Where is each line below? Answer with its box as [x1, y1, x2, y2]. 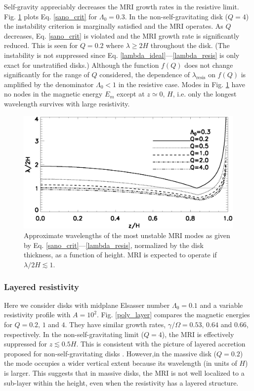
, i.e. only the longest [172, 89, 237, 99]
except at [117, 89, 145, 99]
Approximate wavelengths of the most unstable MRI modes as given [24, 230, 230, 241]
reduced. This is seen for [4, 40, 78, 50]
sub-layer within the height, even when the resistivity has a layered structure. [4, 377, 239, 388]
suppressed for [4, 339, 47, 349]
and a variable [200, 299, 243, 310]
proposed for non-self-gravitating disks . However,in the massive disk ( [4, 348, 217, 358]
